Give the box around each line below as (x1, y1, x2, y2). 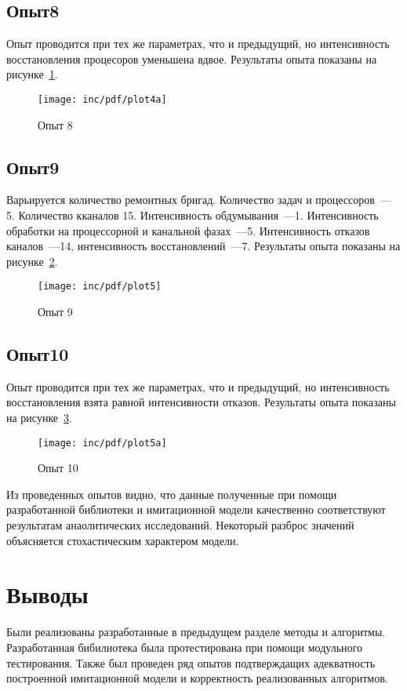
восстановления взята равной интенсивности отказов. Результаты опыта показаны (6, 394, 396, 410)
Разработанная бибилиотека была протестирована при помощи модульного (6, 638, 362, 655)
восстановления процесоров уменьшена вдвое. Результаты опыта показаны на (6, 50, 377, 67)
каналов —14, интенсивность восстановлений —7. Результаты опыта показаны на (6, 238, 401, 254)
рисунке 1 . (6, 66, 58, 82)
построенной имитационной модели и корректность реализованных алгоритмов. (6, 670, 388, 686)
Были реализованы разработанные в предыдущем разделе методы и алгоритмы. (6, 624, 386, 640)
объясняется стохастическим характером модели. (6, 532, 239, 548)
